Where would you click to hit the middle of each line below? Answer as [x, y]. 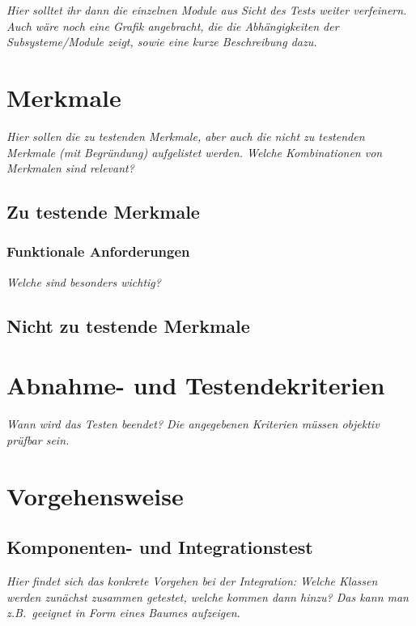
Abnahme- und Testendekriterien [196, 385]
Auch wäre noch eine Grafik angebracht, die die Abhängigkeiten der [173, 26]
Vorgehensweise [95, 495]
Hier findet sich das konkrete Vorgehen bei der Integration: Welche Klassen [192, 580]
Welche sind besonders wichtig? [84, 281]
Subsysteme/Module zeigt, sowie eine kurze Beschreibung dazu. [162, 42]
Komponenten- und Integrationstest [160, 547]
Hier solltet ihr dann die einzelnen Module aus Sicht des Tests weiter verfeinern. [207, 10]
